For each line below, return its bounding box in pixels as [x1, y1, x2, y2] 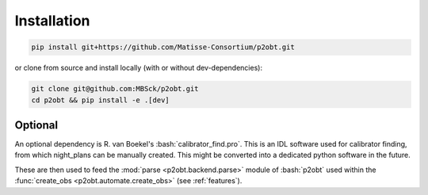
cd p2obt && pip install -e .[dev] [31, 95, 170, 105]
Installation [14, 12, 90, 29]
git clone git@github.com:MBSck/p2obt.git [31, 84, 199, 94]
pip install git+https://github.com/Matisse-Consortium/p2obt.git [31, 43, 295, 52]
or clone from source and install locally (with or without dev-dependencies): [14, 63, 263, 73]
